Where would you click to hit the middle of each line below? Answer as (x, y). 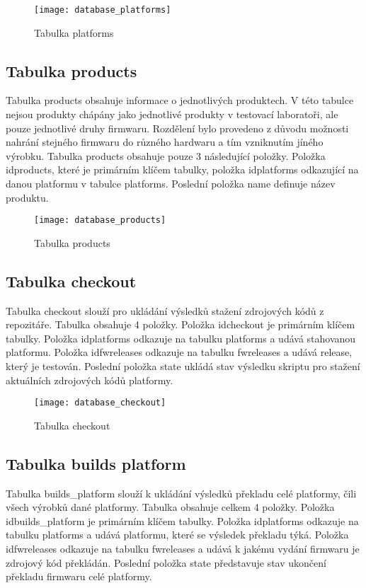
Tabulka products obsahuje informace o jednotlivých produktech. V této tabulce (180, 100)
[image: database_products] (100, 220)
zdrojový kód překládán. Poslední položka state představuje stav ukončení (166, 562)
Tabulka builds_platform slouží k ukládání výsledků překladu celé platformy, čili (181, 493)
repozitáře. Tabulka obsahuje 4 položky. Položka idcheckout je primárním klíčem (181, 324)
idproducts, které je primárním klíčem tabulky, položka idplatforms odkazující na (182, 169)
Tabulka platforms (74, 32)
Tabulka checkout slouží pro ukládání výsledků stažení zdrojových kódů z (165, 310)
